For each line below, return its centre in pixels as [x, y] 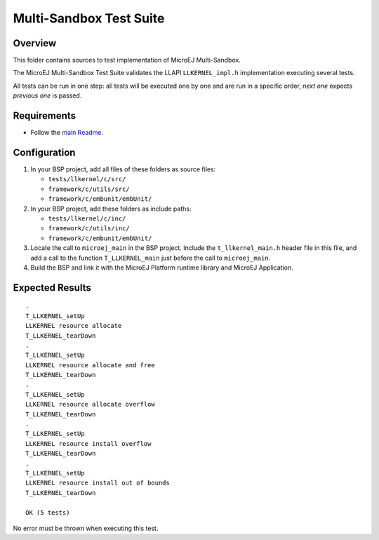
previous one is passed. [47, 96]
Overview [35, 43]
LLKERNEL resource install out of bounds [98, 483]
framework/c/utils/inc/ [89, 229]
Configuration [44, 152]
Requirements [45, 116]
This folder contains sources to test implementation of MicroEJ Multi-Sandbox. [127, 60]
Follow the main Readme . [67, 133]
